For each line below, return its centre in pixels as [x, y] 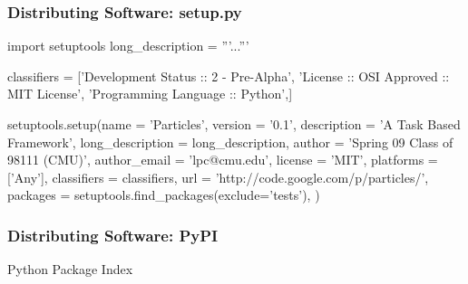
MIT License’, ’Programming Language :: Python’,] [150, 94]
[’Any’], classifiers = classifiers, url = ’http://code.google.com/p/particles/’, [218, 177]
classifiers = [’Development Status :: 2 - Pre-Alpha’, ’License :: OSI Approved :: [229, 76]
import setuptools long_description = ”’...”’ [128, 46]
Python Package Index [70, 269]
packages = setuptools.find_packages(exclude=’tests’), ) [164, 195]
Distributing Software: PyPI [113, 235]
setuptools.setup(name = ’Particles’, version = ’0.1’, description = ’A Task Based [234, 124]
